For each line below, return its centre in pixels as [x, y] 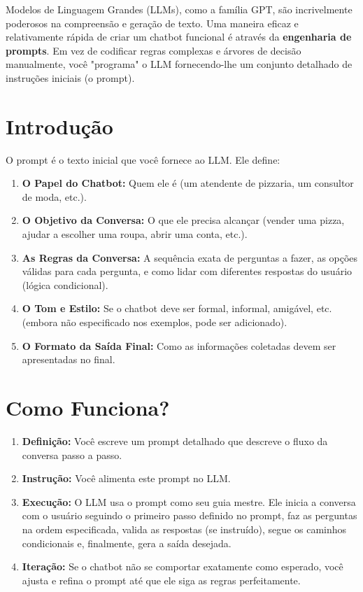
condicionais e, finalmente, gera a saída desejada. [127, 543]
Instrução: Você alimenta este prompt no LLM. [126, 478]
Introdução [59, 126]
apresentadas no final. [69, 359]
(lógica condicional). [65, 284]
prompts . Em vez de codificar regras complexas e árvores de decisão [154, 50]
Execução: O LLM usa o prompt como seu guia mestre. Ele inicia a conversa [189, 501]
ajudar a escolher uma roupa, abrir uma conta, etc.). [135, 234]
